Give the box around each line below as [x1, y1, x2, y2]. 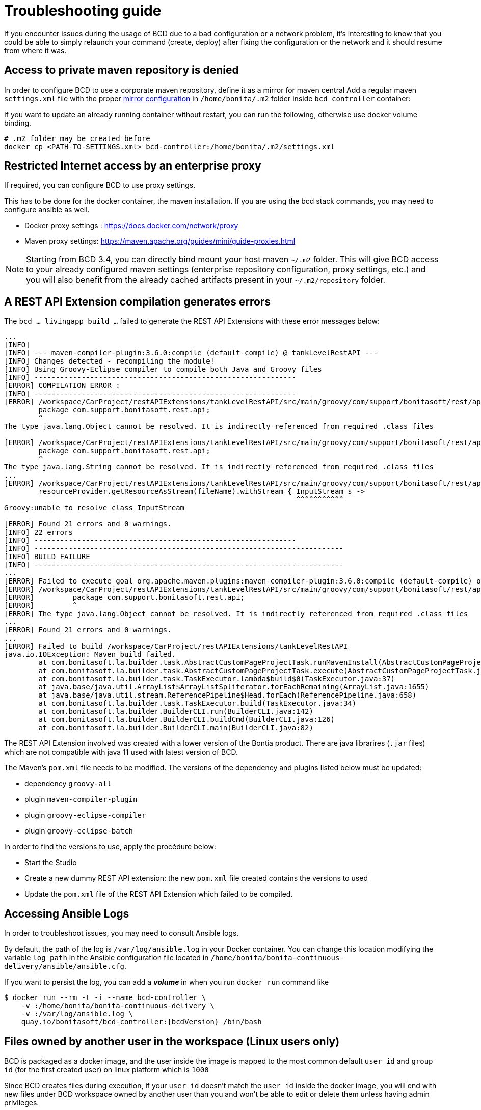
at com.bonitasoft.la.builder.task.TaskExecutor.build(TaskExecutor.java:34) [38, 699, 357, 708]
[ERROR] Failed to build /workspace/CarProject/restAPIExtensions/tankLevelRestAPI [4, 642, 348, 651]
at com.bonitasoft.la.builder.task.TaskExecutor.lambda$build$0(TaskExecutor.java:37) [38, 675, 395, 683]
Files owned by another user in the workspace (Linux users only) [4, 1035, 340, 1048]
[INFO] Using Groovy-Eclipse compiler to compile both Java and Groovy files [4, 365, 322, 374]
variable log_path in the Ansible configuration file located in [4, 953, 209, 962]
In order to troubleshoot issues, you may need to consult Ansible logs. [4, 929, 239, 938]
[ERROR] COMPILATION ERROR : [4, 381, 120, 390]
